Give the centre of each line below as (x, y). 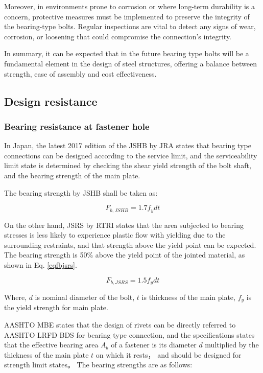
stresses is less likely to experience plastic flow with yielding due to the (115, 235)
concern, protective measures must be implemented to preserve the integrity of (127, 16)
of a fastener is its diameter (154, 345)
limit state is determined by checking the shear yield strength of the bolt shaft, (128, 165)
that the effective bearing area (51, 345)
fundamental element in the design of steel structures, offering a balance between (131, 63)
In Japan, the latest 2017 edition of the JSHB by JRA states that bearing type (128, 145)
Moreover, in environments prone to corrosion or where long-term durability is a (130, 6)
